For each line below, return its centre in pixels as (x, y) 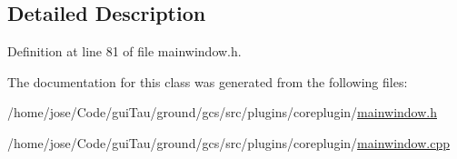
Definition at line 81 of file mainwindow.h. (124, 51)
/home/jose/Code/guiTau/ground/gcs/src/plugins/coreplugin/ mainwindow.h (222, 112)
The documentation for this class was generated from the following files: (208, 81)
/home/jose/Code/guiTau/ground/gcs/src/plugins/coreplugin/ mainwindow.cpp (228, 142)
